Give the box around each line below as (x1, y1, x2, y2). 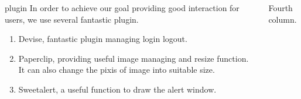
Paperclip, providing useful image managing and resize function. (18, 52, 249, 64)
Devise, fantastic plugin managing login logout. (18, 33, 187, 45)
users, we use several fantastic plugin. (5, 13, 139, 25)
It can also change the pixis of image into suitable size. (18, 63, 215, 76)
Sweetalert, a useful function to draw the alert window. (18, 83, 217, 95)
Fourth (268, 2, 293, 13)
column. (268, 13, 297, 25)
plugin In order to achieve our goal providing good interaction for (5, 2, 240, 13)
